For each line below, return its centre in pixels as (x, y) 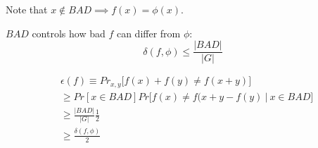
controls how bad (69, 33)
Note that (27, 9)
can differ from (148, 33)
